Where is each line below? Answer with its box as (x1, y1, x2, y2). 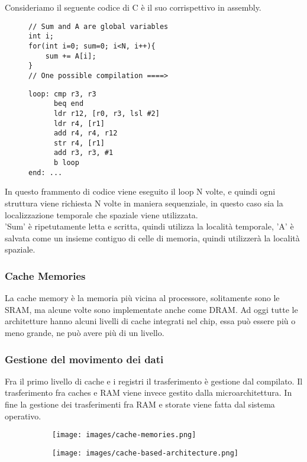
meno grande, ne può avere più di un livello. (5, 327, 164, 338)
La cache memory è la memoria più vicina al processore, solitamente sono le (5, 292, 280, 304)
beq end (53, 99, 84, 108)
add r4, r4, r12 (53, 129, 118, 138)
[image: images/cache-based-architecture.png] (52, 448, 238, 457)
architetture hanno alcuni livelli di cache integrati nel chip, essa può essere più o (5, 315, 296, 327)
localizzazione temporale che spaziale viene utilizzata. (5, 208, 198, 221)
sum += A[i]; (45, 51, 96, 60)
